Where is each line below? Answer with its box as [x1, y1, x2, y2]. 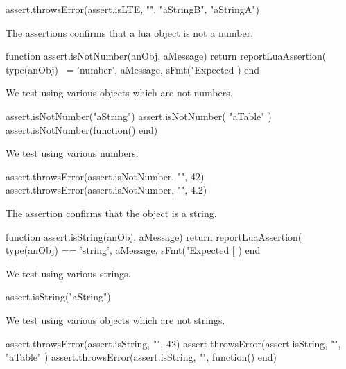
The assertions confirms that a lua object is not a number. [6, 25, 254, 40]
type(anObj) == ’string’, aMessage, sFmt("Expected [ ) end [6, 243, 261, 257]
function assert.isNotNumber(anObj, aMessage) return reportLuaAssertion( [6, 49, 327, 63]
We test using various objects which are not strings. [6, 312, 225, 327]
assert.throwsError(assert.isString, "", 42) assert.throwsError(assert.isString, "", [6, 336, 341, 350]
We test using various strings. [6, 266, 131, 280]
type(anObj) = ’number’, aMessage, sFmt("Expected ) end [6, 62, 260, 76]
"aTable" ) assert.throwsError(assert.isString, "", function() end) [6, 350, 277, 364]
